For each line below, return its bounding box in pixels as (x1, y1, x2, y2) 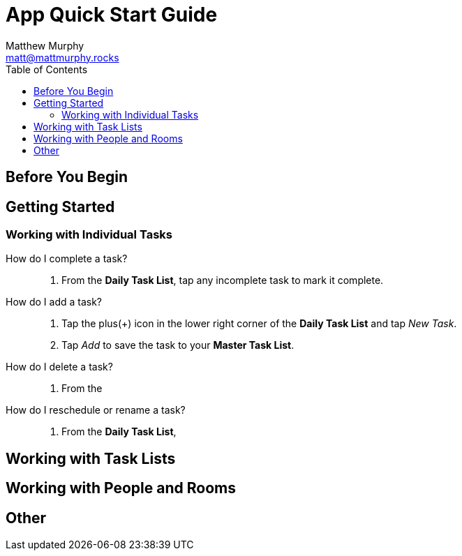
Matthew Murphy (6, 39, 84, 52)
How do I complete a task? (6, 253, 128, 265)
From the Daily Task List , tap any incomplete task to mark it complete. (61, 274, 384, 287)
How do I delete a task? (6, 361, 113, 373)
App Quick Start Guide (6, 3, 218, 27)
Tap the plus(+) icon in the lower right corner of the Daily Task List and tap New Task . (61, 317, 457, 330)
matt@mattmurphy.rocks (6, 51, 119, 63)
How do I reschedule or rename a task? (6, 404, 186, 416)
